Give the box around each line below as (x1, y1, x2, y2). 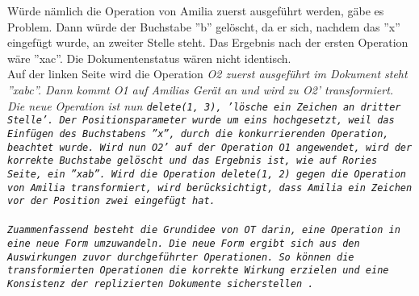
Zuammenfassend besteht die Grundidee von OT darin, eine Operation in (7, 224, 400, 236)
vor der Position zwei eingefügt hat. (7, 195, 216, 207)
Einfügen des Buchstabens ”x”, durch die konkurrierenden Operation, (7, 127, 389, 140)
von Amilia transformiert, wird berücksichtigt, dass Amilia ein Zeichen (7, 181, 413, 194)
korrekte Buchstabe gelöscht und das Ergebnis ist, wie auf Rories (7, 155, 378, 167)
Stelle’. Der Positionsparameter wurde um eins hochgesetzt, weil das (7, 115, 395, 127)
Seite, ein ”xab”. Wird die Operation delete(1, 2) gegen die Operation (7, 168, 406, 180)
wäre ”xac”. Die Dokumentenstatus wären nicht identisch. (7, 49, 291, 66)
